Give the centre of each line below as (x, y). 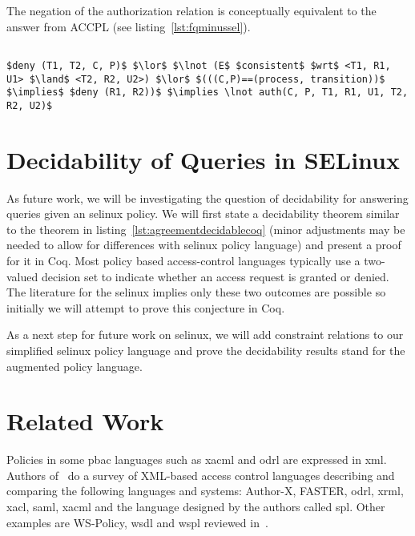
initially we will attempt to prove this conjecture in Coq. (146, 307)
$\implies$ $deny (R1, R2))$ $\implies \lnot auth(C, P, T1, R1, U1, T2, (207, 93)
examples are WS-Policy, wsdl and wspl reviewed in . (137, 522)
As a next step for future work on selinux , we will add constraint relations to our (205, 334)
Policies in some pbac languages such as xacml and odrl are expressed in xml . (197, 459)
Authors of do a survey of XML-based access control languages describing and (201, 475)
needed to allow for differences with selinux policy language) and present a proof (204, 245)
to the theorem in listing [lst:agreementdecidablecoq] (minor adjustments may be (206, 229)
